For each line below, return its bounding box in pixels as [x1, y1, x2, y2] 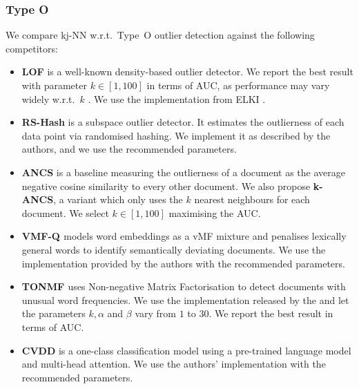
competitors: [6, 41, 58, 55]
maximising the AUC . [168, 205, 261, 220]
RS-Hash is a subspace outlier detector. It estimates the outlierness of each [21, 115, 345, 129]
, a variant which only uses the [53, 192, 183, 207]
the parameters [21, 306, 86, 321]
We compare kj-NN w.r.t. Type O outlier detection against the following [6, 28, 315, 42]
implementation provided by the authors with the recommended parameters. [21, 256, 345, 270]
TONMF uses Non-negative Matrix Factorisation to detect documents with [21, 279, 346, 294]
